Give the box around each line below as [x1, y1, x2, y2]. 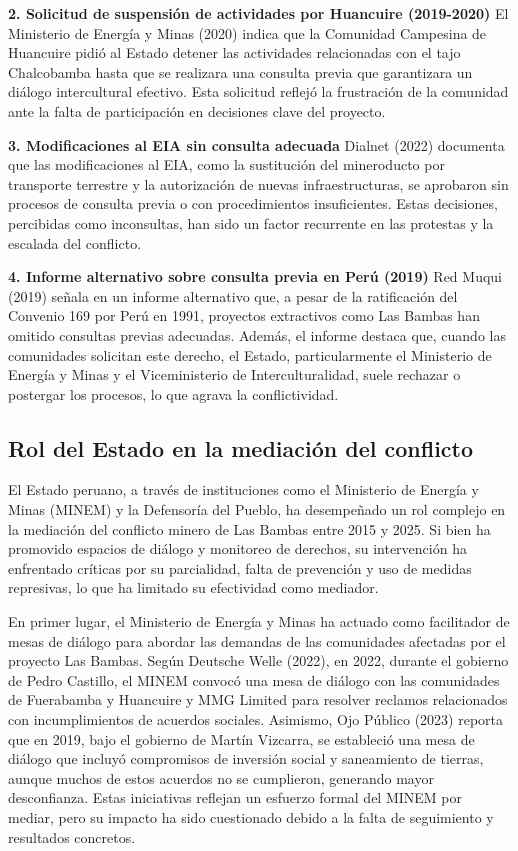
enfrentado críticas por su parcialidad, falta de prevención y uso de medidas [8, 557, 472, 578]
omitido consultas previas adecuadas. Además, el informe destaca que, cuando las [8, 324, 506, 345]
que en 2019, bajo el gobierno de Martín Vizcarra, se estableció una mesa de [8, 728, 475, 749]
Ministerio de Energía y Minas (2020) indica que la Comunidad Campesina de [8, 22, 487, 43]
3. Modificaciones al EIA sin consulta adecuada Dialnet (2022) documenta [8, 134, 505, 155]
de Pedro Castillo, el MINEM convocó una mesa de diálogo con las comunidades [8, 669, 500, 690]
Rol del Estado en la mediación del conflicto [8, 432, 474, 463]
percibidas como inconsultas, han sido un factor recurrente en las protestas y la [8, 212, 494, 233]
